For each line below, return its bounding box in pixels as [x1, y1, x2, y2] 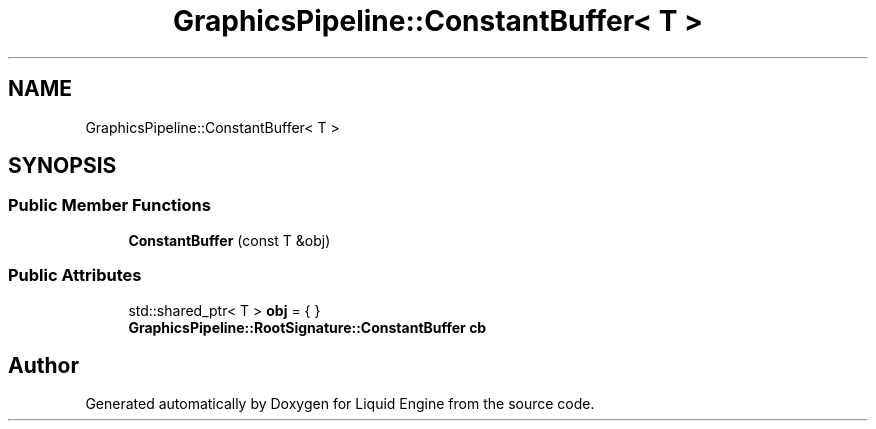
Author [8, 352, 79, 378]
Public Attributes [8, 265, 142, 286]
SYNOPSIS [8, 153, 117, 179]
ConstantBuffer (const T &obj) [128, 231, 331, 249]
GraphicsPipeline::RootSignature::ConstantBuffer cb [128, 318, 487, 336]
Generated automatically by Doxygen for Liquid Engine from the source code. [85, 395, 595, 413]
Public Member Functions [8, 195, 211, 216]
